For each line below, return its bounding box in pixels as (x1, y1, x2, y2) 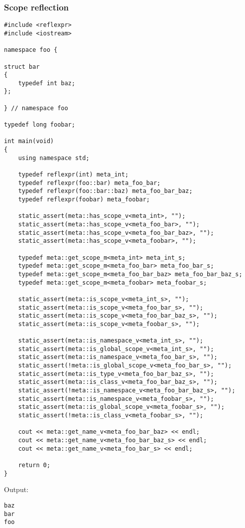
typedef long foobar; (4, 121, 76, 129)
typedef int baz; (18, 79, 76, 87)
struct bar (4, 63, 40, 70)
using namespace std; (18, 154, 89, 162)
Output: (4, 484, 29, 495)
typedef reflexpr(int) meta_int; (18, 171, 129, 178)
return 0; (18, 462, 51, 469)
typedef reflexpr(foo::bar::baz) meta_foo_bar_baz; (18, 187, 193, 195)
